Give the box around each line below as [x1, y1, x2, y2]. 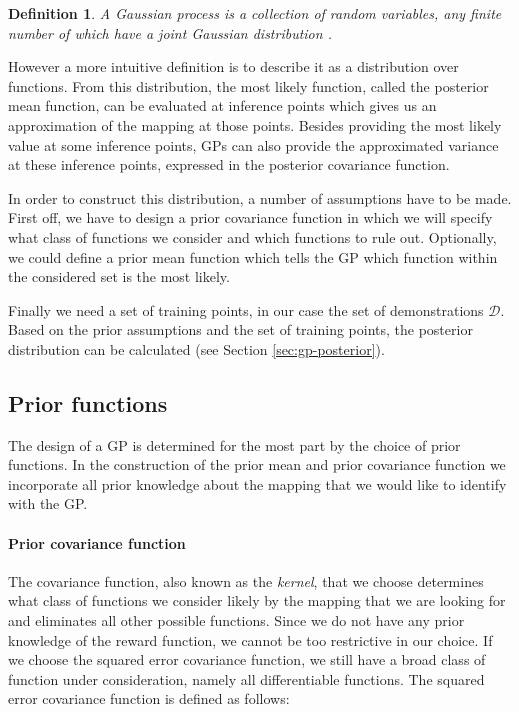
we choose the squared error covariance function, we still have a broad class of [8, 649, 486, 670]
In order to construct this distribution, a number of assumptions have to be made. [8, 187, 512, 208]
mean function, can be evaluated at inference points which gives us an [8, 95, 437, 116]
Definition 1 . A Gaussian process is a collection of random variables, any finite [8, 3, 502, 23]
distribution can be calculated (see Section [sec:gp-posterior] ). [8, 338, 385, 359]
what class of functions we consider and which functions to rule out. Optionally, [8, 226, 497, 247]
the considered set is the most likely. [8, 266, 230, 287]
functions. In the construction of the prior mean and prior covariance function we [8, 454, 506, 475]
